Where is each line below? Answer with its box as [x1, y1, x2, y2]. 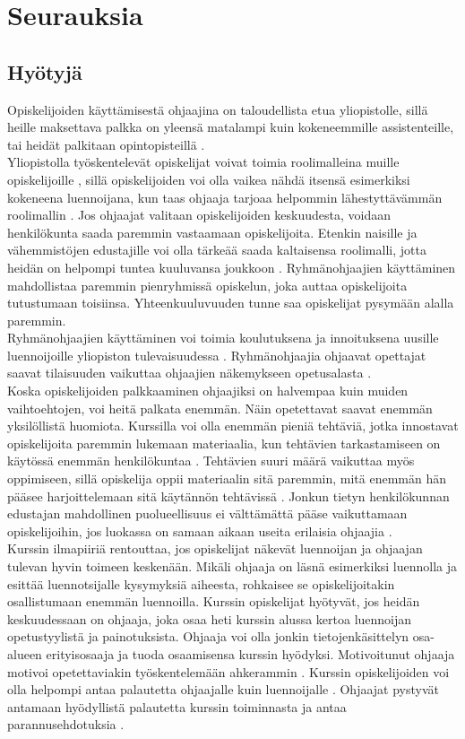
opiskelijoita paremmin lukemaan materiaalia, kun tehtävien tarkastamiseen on [7, 433, 441, 452]
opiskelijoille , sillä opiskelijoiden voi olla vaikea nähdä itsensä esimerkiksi [7, 170, 410, 188]
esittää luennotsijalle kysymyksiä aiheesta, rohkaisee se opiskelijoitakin [7, 574, 395, 593]
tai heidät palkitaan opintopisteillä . [7, 135, 205, 153]
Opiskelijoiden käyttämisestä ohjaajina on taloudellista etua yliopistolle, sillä [7, 100, 428, 118]
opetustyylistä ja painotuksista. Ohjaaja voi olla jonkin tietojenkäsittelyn [7, 627, 409, 646]
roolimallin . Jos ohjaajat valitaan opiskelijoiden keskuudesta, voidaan [7, 205, 391, 224]
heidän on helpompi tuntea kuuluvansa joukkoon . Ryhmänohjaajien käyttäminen [7, 257, 456, 276]
